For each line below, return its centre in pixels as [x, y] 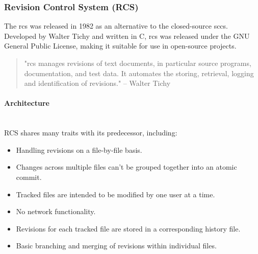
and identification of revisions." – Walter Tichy [97, 83]
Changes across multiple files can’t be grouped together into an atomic [126, 167]
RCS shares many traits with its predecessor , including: [91, 133]
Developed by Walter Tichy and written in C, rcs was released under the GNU [127, 36]
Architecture [27, 103]
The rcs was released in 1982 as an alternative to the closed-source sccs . [116, 26]
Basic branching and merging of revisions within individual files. [116, 246]
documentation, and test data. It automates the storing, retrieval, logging [139, 73]
